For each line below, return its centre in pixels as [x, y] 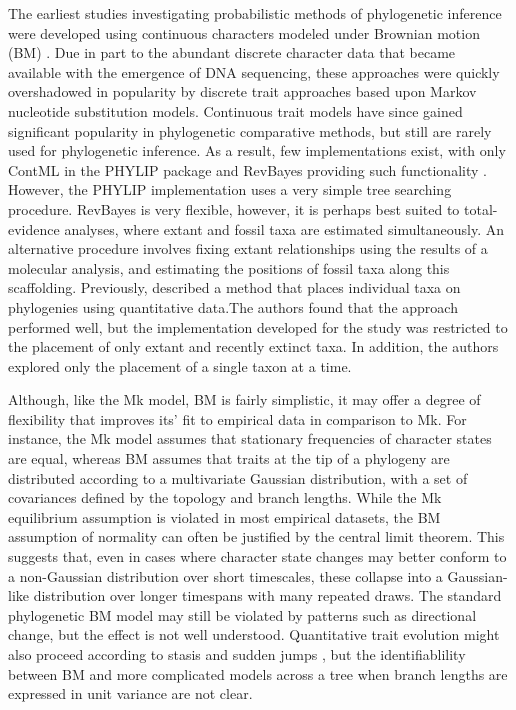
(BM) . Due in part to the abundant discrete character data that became [232, 52]
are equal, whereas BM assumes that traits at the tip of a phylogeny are [229, 458]
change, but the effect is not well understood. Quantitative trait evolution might [254, 634]
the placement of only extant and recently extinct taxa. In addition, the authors [253, 346]
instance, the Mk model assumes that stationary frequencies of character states [250, 438]
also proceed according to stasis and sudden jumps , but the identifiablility [237, 654]
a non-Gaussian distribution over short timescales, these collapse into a [225, 575]
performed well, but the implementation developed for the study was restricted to [258, 326]
